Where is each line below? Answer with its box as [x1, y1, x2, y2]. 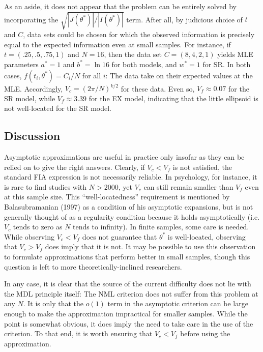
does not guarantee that [82, 231, 157, 242]
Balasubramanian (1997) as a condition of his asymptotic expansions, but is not [4, 201, 253, 212]
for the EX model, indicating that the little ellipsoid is [89, 93, 258, 103]
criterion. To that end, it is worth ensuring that [4, 328, 153, 339]
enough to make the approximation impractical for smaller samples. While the [4, 308, 248, 318]
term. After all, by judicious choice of [126, 14, 243, 24]
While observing [4, 231, 54, 242]
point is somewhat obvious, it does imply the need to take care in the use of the [4, 318, 253, 329]
